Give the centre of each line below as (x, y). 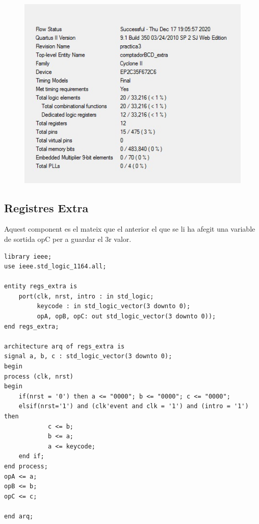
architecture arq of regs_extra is (64, 346)
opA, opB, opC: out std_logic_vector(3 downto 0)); (126, 317)
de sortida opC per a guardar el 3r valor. (68, 239)
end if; (31, 456)
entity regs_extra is (41, 286)
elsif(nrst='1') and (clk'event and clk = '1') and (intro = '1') (134, 406)
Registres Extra (46, 207)
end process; (26, 466)
